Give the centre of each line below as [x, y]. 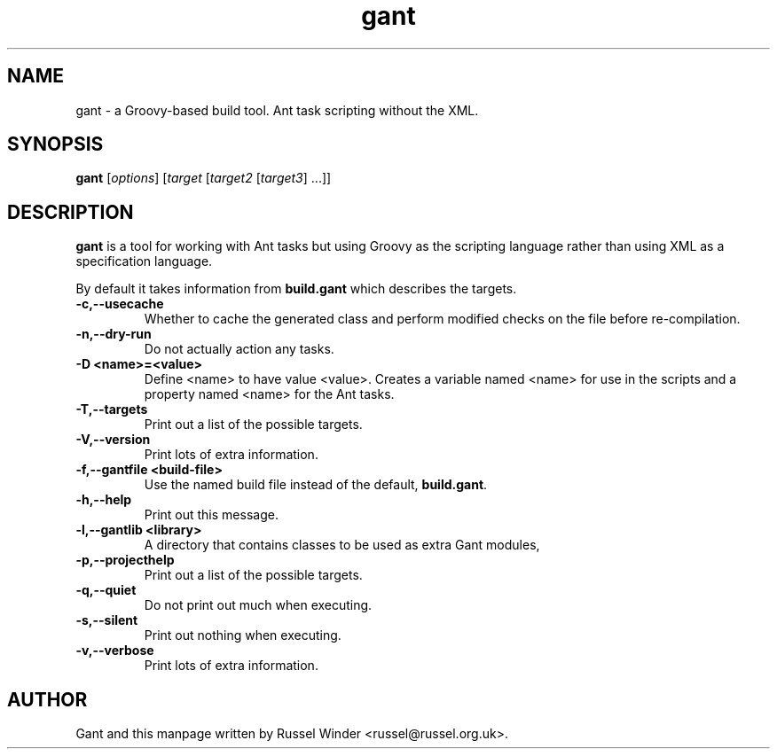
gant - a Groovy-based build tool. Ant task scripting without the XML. [277, 110]
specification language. [144, 261]
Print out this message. [211, 515]
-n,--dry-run [114, 334]
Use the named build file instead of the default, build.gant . [316, 485]
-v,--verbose [115, 651]
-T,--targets [112, 409]
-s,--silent [107, 620]
